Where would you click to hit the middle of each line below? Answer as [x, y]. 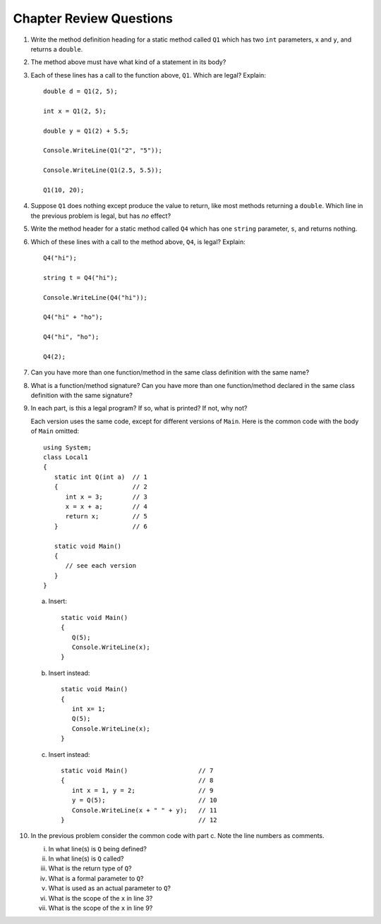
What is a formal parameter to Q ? [96, 878]
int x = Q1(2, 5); [75, 111]
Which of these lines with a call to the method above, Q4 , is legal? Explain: [138, 242]
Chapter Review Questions [93, 18]
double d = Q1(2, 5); [80, 91]
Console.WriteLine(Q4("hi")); [96, 297]
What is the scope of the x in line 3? [101, 898]
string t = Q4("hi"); [80, 278]
